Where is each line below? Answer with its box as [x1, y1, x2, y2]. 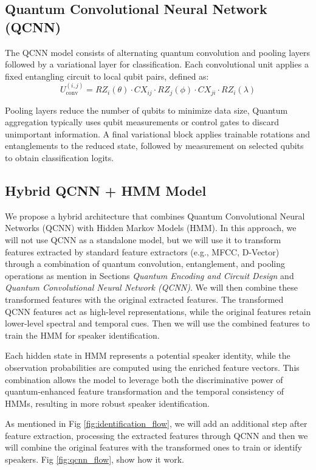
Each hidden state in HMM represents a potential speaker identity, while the [5, 349, 290, 362]
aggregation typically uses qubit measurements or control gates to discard [5, 116, 279, 128]
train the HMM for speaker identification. [5, 328, 160, 341]
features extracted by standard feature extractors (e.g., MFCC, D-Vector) [5, 245, 280, 258]
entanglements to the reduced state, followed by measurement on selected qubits [5, 139, 304, 152]
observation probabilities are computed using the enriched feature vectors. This [5, 361, 300, 373]
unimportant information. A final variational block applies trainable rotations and [5, 127, 311, 140]
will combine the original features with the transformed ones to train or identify [5, 441, 302, 454]
